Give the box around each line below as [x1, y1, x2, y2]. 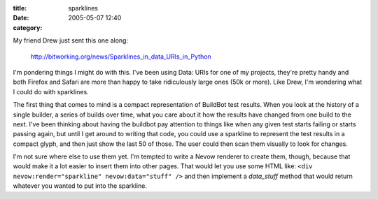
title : [13, 4, 27, 12]
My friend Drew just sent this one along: [13, 36, 129, 45]
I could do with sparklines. [13, 87, 89, 96]
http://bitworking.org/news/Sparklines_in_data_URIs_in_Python [30, 52, 211, 61]
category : [13, 23, 43, 31]
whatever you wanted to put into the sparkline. [13, 182, 147, 190]
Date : [13, 14, 29, 22]
